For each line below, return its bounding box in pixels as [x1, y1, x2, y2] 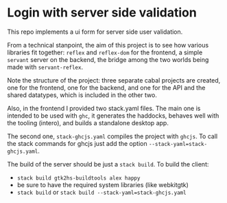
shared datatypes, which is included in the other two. [7, 91, 158, 99]
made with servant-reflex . [7, 63, 84, 71]
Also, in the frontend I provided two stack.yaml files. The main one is [7, 104, 201, 112]
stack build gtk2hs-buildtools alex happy [16, 174, 141, 182]
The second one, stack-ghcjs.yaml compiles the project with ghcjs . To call [7, 132, 218, 140]
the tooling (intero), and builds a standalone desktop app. [7, 118, 169, 127]
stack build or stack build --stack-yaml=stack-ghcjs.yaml [16, 188, 187, 196]
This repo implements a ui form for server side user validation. [7, 28, 183, 36]
